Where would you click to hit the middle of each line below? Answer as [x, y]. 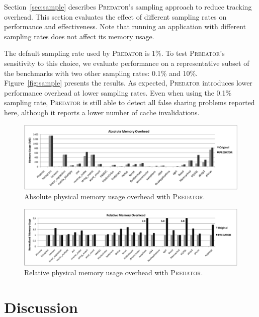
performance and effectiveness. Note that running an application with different [125, 26]
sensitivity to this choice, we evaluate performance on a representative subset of [127, 63]
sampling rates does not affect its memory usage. [79, 36]
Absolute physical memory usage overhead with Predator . [115, 196]
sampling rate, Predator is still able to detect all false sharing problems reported [129, 102]
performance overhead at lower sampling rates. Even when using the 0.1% [118, 92]
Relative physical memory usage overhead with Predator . [114, 272]
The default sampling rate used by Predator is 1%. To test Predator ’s [114, 53]
